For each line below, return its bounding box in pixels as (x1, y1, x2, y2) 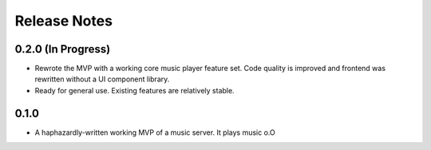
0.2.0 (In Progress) (14, 42, 111, 56)
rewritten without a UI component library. (34, 74, 170, 84)
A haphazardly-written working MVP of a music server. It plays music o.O (34, 128, 275, 137)
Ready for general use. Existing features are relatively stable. (34, 85, 235, 95)
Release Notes (14, 12, 113, 30)
